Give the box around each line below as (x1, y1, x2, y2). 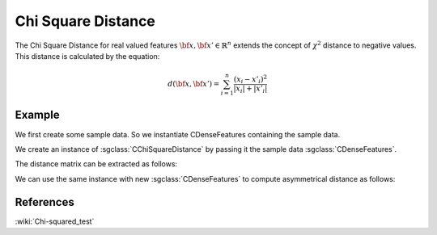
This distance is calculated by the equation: (15, 51, 160, 61)
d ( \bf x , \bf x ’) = (167, 79, 220, 89)
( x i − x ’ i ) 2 (233, 73, 267, 85)
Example (15, 108, 60, 122)
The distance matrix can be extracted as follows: (15, 159, 178, 169)
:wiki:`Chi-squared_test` (15, 216, 95, 226)
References (15, 195, 74, 209)
